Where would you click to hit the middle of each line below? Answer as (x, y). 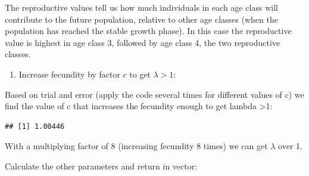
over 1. (290, 146)
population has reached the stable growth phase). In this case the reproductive (148, 31)
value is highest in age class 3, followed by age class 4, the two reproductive (143, 42)
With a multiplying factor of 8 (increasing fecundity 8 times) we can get (136, 146)
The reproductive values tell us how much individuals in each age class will (141, 7)
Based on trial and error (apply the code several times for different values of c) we (154, 94)
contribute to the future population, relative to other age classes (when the (141, 19)
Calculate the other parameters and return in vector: (101, 166)
